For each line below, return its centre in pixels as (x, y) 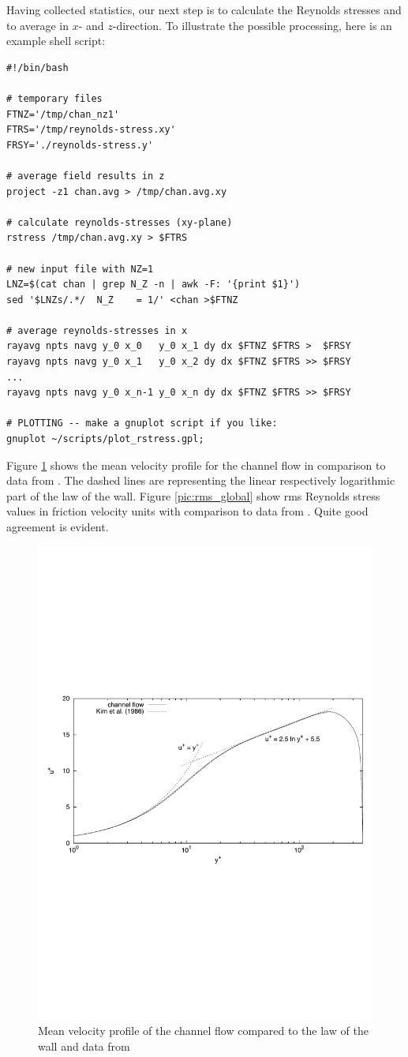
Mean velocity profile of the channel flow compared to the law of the (203, 1031)
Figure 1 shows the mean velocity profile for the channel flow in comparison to (196, 465)
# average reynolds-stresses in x (97, 330)
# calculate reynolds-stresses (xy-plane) (120, 222)
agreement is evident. (58, 527)
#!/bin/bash (37, 67)
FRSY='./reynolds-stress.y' (80, 145)
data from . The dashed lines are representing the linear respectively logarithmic (201, 480)
